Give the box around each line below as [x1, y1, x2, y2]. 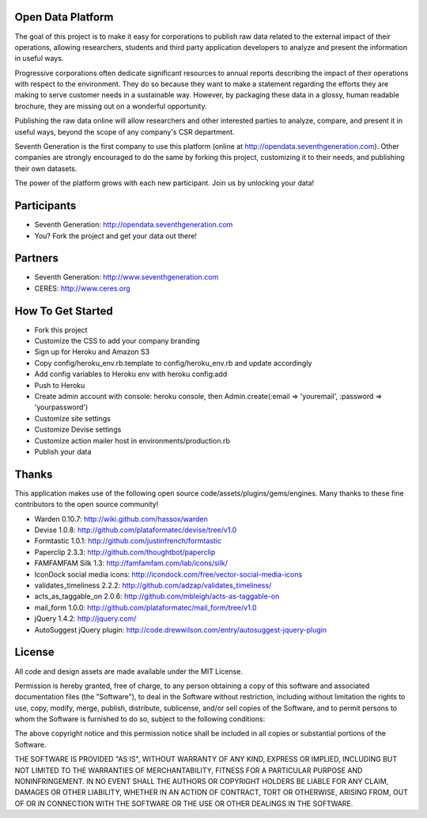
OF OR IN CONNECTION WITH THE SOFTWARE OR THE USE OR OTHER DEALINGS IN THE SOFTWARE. [14, 798, 353, 808]
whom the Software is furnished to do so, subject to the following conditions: [14, 714, 266, 724]
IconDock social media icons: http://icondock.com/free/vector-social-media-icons [34, 569, 303, 579]
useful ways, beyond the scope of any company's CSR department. [14, 127, 235, 136]
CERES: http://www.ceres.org [34, 283, 130, 293]
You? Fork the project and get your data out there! [34, 230, 198, 241]
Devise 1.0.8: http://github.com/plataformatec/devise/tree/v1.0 [34, 525, 237, 535]
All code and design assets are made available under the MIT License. [14, 666, 243, 676]
